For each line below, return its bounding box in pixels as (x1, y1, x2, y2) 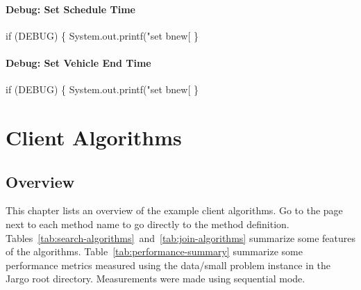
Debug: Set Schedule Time (6, 1, 135, 16)
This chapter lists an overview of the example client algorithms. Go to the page (6, 203, 343, 218)
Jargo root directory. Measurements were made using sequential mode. (6, 271, 305, 286)
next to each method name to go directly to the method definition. (6, 216, 289, 231)
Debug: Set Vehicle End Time (6, 55, 151, 70)
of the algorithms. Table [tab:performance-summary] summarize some (6, 244, 303, 259)
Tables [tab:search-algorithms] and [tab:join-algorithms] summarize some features (6, 230, 355, 245)
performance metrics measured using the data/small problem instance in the (6, 257, 331, 272)
